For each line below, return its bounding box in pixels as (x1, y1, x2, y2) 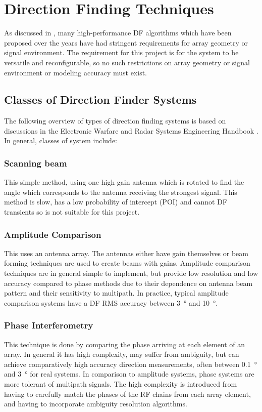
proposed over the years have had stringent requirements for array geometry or (4, 37, 248, 48)
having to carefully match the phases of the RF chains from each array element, (4, 388, 251, 399)
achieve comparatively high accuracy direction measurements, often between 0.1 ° (4, 358, 257, 369)
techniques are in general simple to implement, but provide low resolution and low (4, 268, 258, 278)
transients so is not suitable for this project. (4, 207, 140, 217)
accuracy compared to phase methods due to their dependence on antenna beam (4, 277, 253, 288)
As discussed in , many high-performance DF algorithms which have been (4, 27, 232, 38)
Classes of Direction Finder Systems (4, 92, 197, 107)
